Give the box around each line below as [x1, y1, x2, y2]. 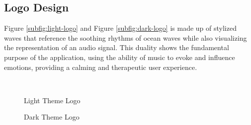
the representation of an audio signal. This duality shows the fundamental [4, 42, 229, 53]
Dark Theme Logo [24, 112, 80, 122]
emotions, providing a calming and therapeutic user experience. [4, 62, 197, 72]
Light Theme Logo [24, 95, 81, 105]
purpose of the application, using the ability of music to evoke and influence [4, 52, 235, 62]
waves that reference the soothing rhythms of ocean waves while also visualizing [4, 32, 247, 43]
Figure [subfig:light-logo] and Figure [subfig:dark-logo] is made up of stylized [4, 23, 237, 33]
